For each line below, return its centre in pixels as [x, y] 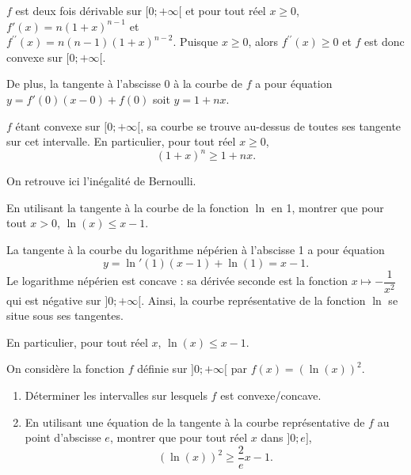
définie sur [162, 369]
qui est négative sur [54, 300]
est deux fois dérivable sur [78, 10]
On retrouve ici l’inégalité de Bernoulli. [101, 181]
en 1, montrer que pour [327, 207]
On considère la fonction [66, 369]
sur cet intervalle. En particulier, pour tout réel [121, 141]
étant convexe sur [58, 125]
